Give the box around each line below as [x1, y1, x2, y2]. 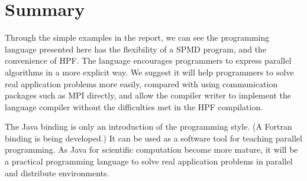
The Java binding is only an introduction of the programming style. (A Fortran [5, 120, 292, 133]
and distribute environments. [5, 166, 109, 179]
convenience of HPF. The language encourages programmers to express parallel [5, 54, 292, 67]
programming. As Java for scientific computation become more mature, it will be [5, 143, 298, 156]
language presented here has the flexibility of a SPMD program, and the [5, 42, 267, 55]
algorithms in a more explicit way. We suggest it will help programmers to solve [5, 65, 294, 78]
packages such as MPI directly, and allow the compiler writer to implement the [5, 89, 291, 101]
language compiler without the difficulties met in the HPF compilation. [5, 100, 263, 113]
